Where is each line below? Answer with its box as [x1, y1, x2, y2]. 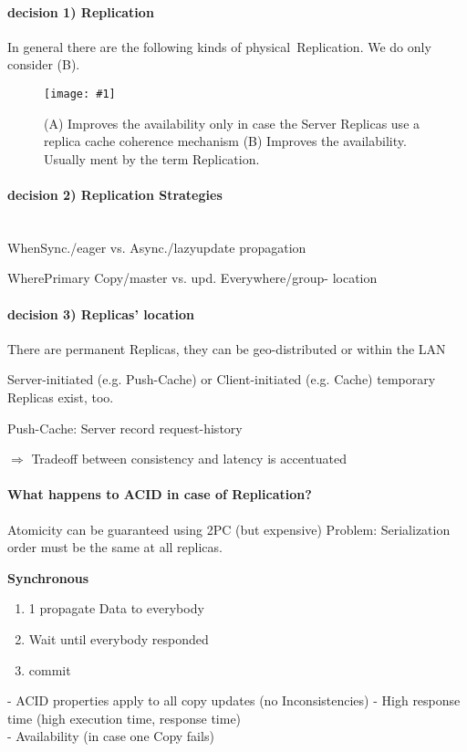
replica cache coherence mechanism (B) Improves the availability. [44, 131, 407, 151]
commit [28, 660, 71, 679]
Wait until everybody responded [28, 629, 209, 648]
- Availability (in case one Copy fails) [7, 726, 214, 746]
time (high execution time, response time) [7, 708, 242, 727]
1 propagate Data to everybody [28, 599, 204, 618]
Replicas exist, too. [7, 387, 114, 406]
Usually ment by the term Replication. [44, 149, 260, 168]
